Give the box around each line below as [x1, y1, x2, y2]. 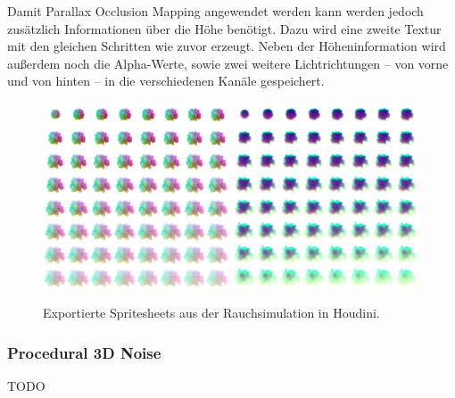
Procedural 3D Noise [7, 341, 161, 363]
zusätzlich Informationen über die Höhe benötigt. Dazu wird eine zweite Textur [7, 19, 442, 37]
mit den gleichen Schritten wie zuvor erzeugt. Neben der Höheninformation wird [7, 37, 446, 55]
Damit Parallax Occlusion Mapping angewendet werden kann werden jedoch [7, 2, 424, 20]
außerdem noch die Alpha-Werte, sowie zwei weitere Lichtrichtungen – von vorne [7, 54, 449, 72]
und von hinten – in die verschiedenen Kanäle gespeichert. [7, 71, 325, 90]
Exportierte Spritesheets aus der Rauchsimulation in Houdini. [43, 303, 380, 322]
